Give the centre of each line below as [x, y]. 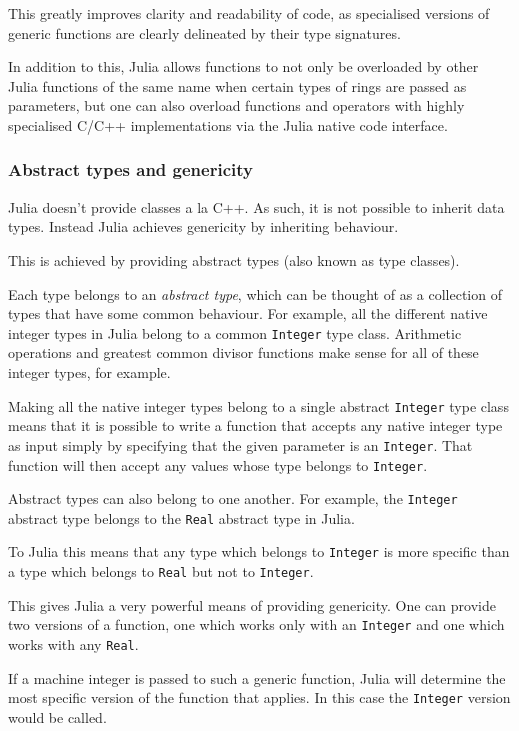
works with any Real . [73, 644]
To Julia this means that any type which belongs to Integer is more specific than [259, 551]
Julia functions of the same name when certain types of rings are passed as [237, 85]
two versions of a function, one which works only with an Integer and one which [256, 624]
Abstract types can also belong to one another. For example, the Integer [233, 498]
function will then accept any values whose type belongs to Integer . [218, 464]
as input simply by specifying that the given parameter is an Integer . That [240, 444]
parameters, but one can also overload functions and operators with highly [236, 105]
